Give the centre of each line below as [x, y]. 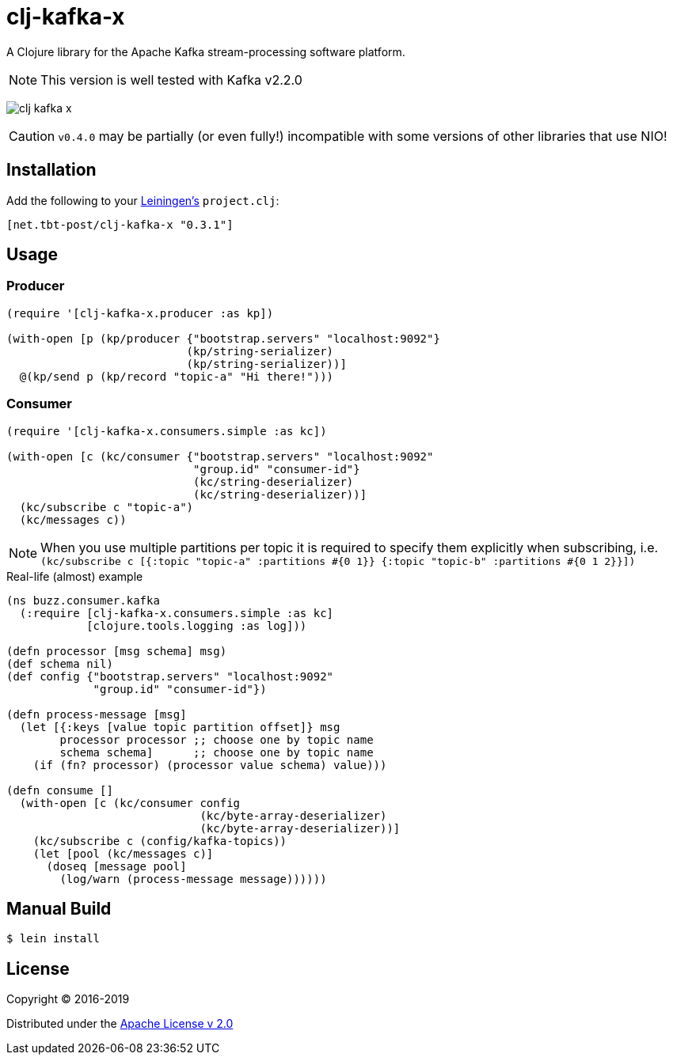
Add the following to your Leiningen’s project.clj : [143, 200]
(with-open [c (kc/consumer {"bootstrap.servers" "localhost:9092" [220, 456]
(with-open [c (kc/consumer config [130, 803]
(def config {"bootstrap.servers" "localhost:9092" [170, 676]
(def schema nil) [60, 663]
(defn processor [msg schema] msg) [117, 651]
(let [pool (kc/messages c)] [123, 853]
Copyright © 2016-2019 [68, 999]
